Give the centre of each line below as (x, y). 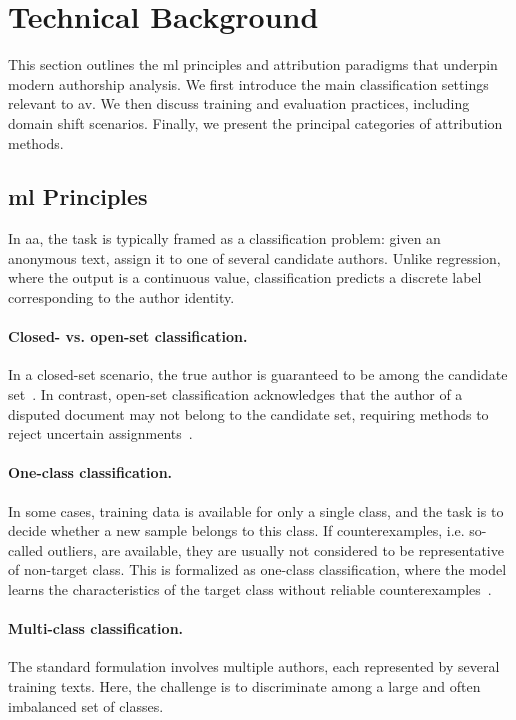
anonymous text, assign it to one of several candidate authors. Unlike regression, (254, 257)
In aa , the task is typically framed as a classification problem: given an (224, 238)
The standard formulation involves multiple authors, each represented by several (254, 666)
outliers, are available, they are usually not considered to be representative (275, 549)
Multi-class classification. (96, 628)
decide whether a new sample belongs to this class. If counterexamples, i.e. (236, 530)
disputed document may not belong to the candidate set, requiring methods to (248, 413)
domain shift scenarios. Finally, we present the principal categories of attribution (255, 122)
